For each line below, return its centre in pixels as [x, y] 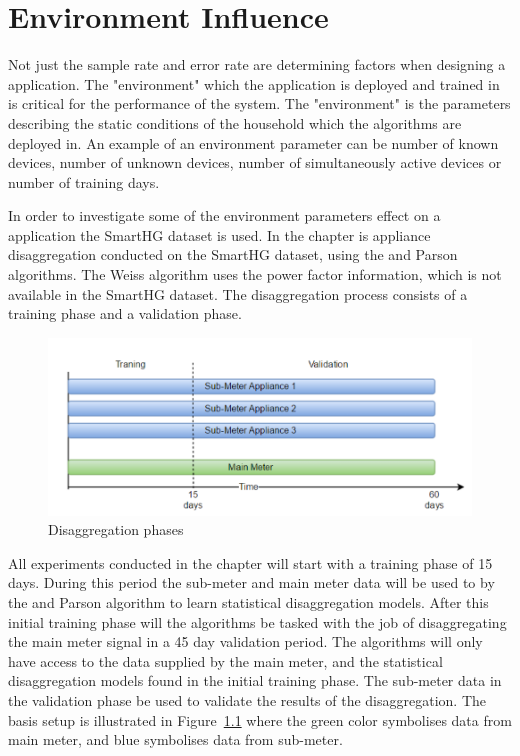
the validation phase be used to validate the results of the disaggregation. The [247, 700]
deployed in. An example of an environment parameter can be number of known [253, 142]
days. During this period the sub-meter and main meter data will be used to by [251, 582]
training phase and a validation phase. [125, 313]
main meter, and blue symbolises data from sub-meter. [175, 739]
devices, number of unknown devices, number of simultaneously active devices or [255, 162]
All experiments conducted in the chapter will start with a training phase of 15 [250, 562]
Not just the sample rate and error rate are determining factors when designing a [257, 64]
